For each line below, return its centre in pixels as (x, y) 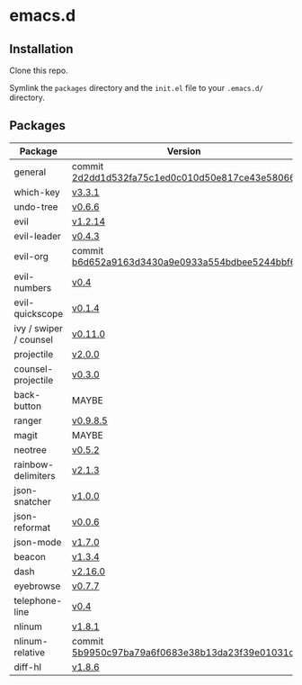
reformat (32, 527)
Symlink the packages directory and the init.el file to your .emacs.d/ (136, 88)
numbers (33, 287)
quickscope (39, 313)
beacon (30, 556)
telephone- (38, 600)
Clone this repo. (39, 70)
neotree (31, 449)
